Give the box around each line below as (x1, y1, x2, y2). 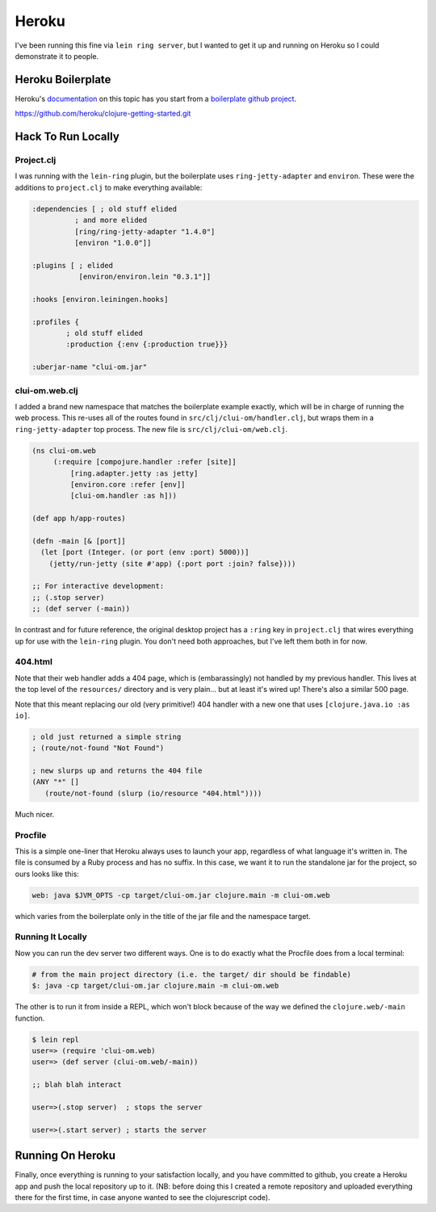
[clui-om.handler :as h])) (69, 491, 178, 501)
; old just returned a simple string (31, 732, 182, 741)
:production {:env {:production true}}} (65, 340, 228, 349)
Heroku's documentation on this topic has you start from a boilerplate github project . (15, 94, 297, 103)
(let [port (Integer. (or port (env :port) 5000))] (40, 547, 249, 557)
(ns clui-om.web (31, 446, 97, 455)
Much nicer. (15, 809, 55, 819)
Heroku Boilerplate (15, 73, 111, 86)
